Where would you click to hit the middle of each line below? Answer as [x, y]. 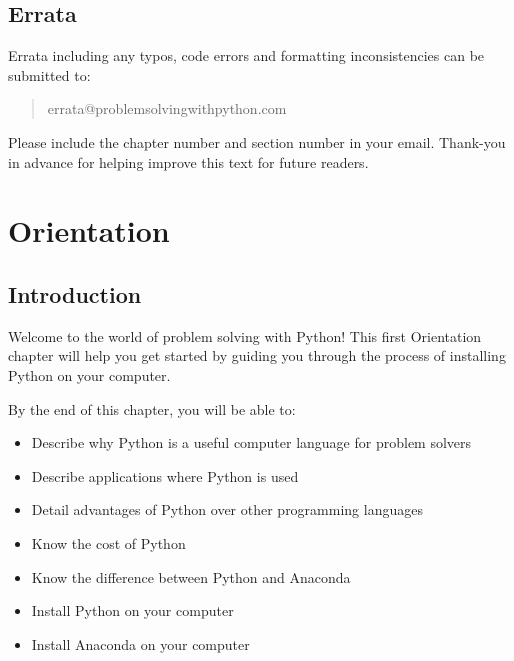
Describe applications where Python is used [165, 475]
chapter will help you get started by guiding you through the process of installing [257, 355]
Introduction [75, 293]
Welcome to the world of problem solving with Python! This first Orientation [245, 335]
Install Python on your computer [132, 610]
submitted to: [49, 74]
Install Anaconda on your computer [140, 643]
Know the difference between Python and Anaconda [191, 576]
